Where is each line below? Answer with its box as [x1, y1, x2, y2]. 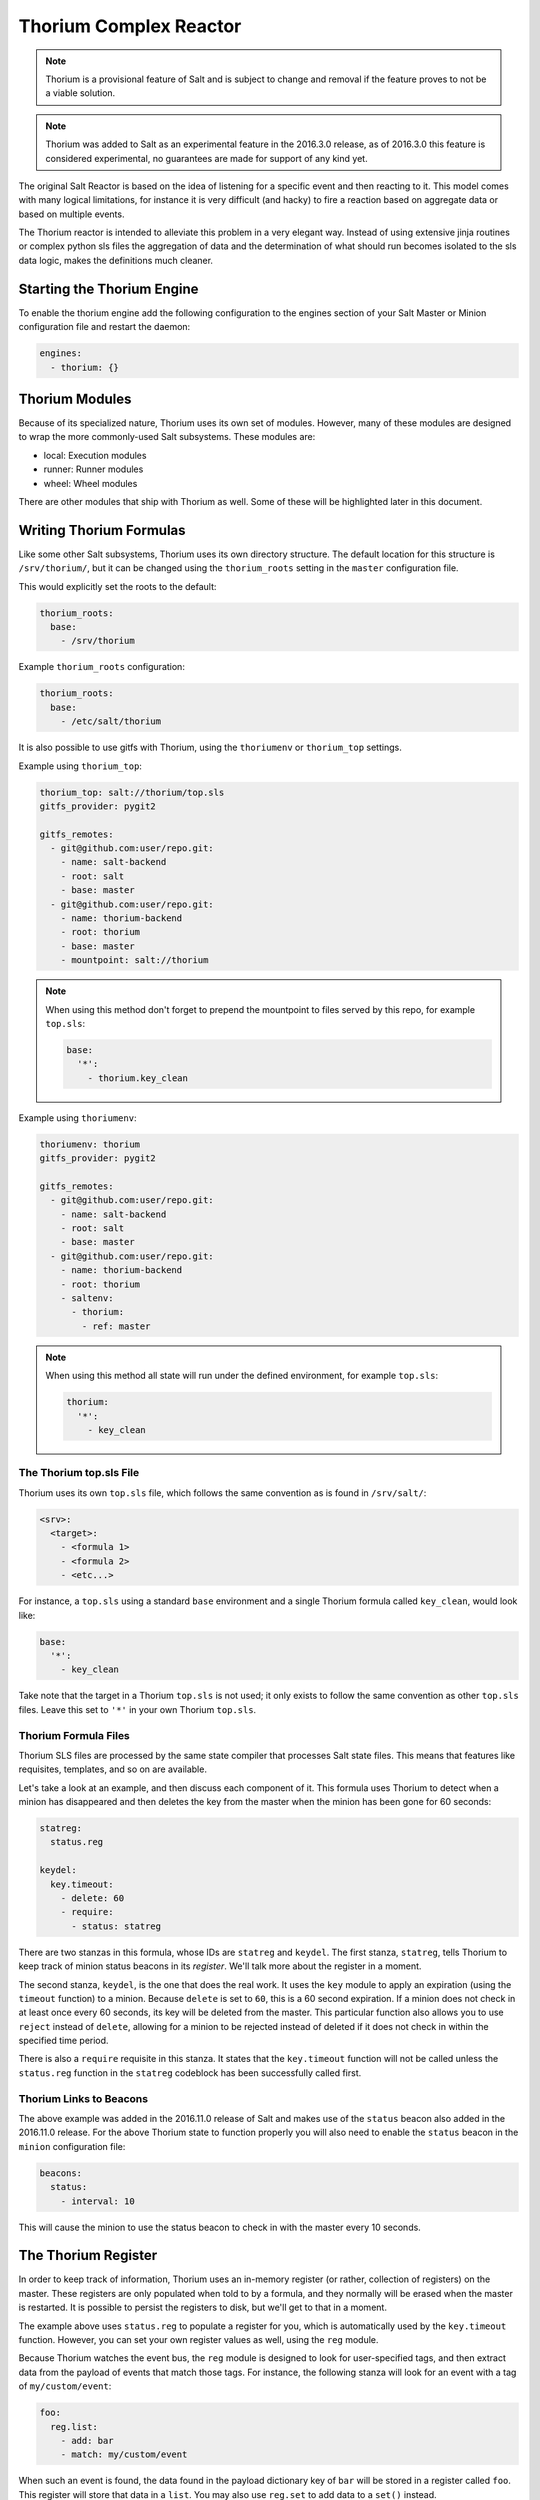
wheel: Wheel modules [43, 477, 138, 489]
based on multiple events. [18, 208, 125, 220]
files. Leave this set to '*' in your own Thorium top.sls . [18, 1703, 257, 1715]
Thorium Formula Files [18, 1728, 130, 1742]
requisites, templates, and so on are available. [18, 1763, 207, 1775]
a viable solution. [45, 87, 116, 99]
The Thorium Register [18, 2247, 158, 2264]
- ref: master [81, 1320, 151, 1332]
